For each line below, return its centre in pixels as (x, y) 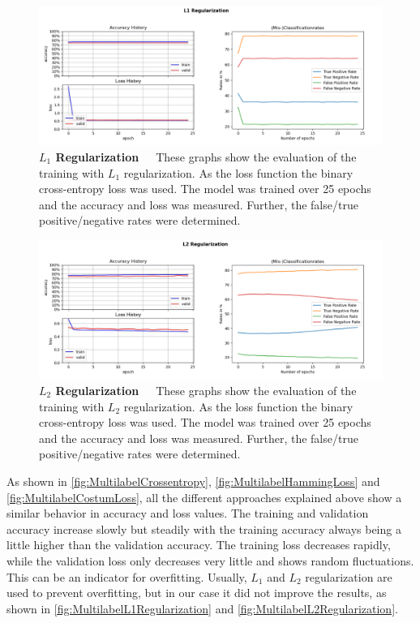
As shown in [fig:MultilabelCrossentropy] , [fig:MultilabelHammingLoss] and (193, 481)
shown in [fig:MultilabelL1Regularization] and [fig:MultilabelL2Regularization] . (202, 608)
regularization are (349, 576)
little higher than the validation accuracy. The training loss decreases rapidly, (199, 545)
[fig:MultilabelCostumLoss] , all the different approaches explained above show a (204, 497)
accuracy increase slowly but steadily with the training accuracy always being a (204, 528)
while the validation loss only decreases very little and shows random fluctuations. (210, 560)
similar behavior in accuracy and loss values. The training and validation (188, 513)
